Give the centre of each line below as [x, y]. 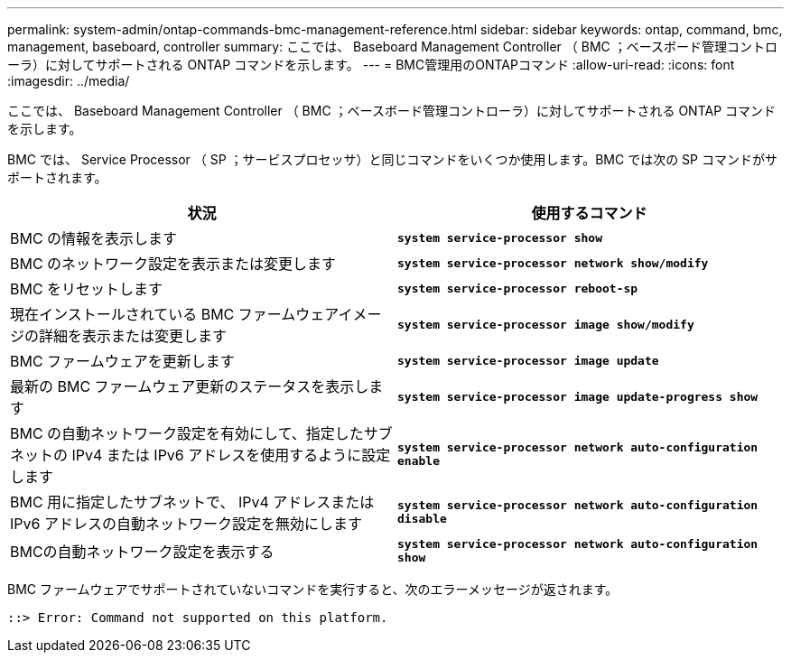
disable [422, 519]
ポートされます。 [57, 177]
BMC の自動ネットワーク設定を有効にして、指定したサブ [201, 433]
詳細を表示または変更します [133, 336]
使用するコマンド [589, 213]
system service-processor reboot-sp [518, 288]
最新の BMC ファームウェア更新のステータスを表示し [190, 386]
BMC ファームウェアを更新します [122, 361]
